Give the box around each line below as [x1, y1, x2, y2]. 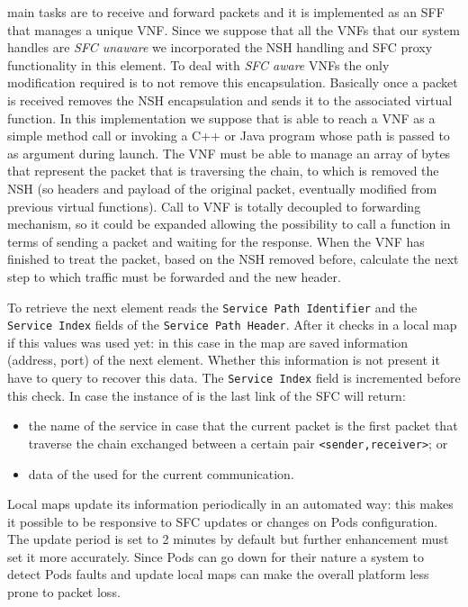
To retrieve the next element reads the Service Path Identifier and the [7, 297, 418, 316]
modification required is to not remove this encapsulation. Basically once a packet [7, 73, 458, 92]
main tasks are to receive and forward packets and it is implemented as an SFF [7, 3, 445, 21]
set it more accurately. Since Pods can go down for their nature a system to [7, 547, 425, 566]
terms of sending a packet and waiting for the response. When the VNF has [7, 231, 425, 250]
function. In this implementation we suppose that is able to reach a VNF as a [7, 108, 436, 127]
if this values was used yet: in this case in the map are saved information [7, 332, 409, 351]
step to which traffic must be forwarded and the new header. [7, 267, 341, 285]
